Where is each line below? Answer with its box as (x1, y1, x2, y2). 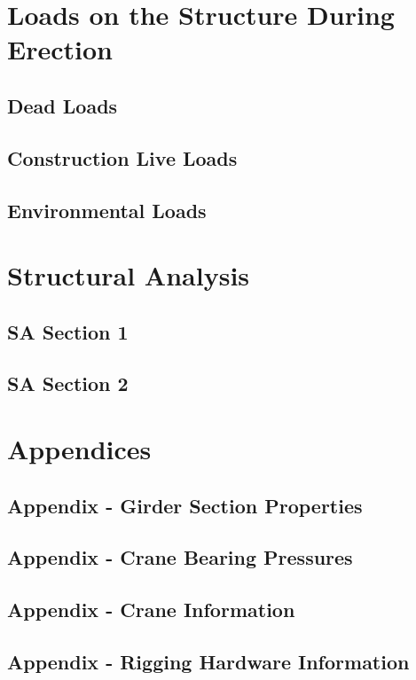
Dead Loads (7, 91, 118, 119)
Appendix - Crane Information (7, 596, 295, 623)
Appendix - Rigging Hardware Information (7, 647, 410, 675)
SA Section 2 (7, 370, 129, 397)
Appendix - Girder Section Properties (7, 491, 363, 519)
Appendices (7, 431, 152, 467)
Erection (7, 31, 113, 67)
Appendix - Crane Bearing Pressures (7, 543, 353, 571)
